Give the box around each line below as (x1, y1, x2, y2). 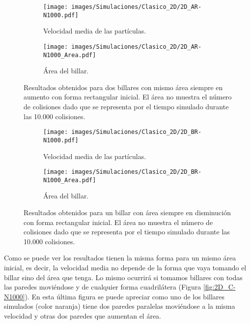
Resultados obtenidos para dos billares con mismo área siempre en (24, 82, 223, 92)
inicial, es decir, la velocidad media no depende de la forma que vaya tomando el (4, 262, 247, 272)
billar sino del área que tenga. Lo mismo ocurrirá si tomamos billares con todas (4, 272, 243, 282)
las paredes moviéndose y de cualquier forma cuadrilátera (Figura (4, 282, 201, 292)
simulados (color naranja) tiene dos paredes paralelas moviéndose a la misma (4, 301, 235, 311)
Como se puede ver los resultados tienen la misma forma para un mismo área (4, 253, 236, 263)
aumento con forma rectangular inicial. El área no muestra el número (24, 92, 232, 102)
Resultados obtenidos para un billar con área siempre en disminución (24, 207, 231, 217)
